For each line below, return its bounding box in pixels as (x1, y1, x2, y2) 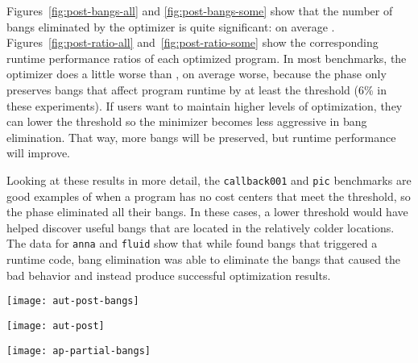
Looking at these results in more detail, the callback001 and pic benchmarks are (6, 171, 412, 188)
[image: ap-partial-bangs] (6, 344, 151, 357)
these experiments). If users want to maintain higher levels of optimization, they (6, 97, 403, 114)
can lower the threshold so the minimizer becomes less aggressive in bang (6, 113, 367, 130)
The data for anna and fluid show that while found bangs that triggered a (6, 235, 378, 252)
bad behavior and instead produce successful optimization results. (6, 266, 331, 283)
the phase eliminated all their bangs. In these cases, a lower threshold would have (6, 203, 408, 220)
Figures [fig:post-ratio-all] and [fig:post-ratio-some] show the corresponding (6, 34, 379, 51)
